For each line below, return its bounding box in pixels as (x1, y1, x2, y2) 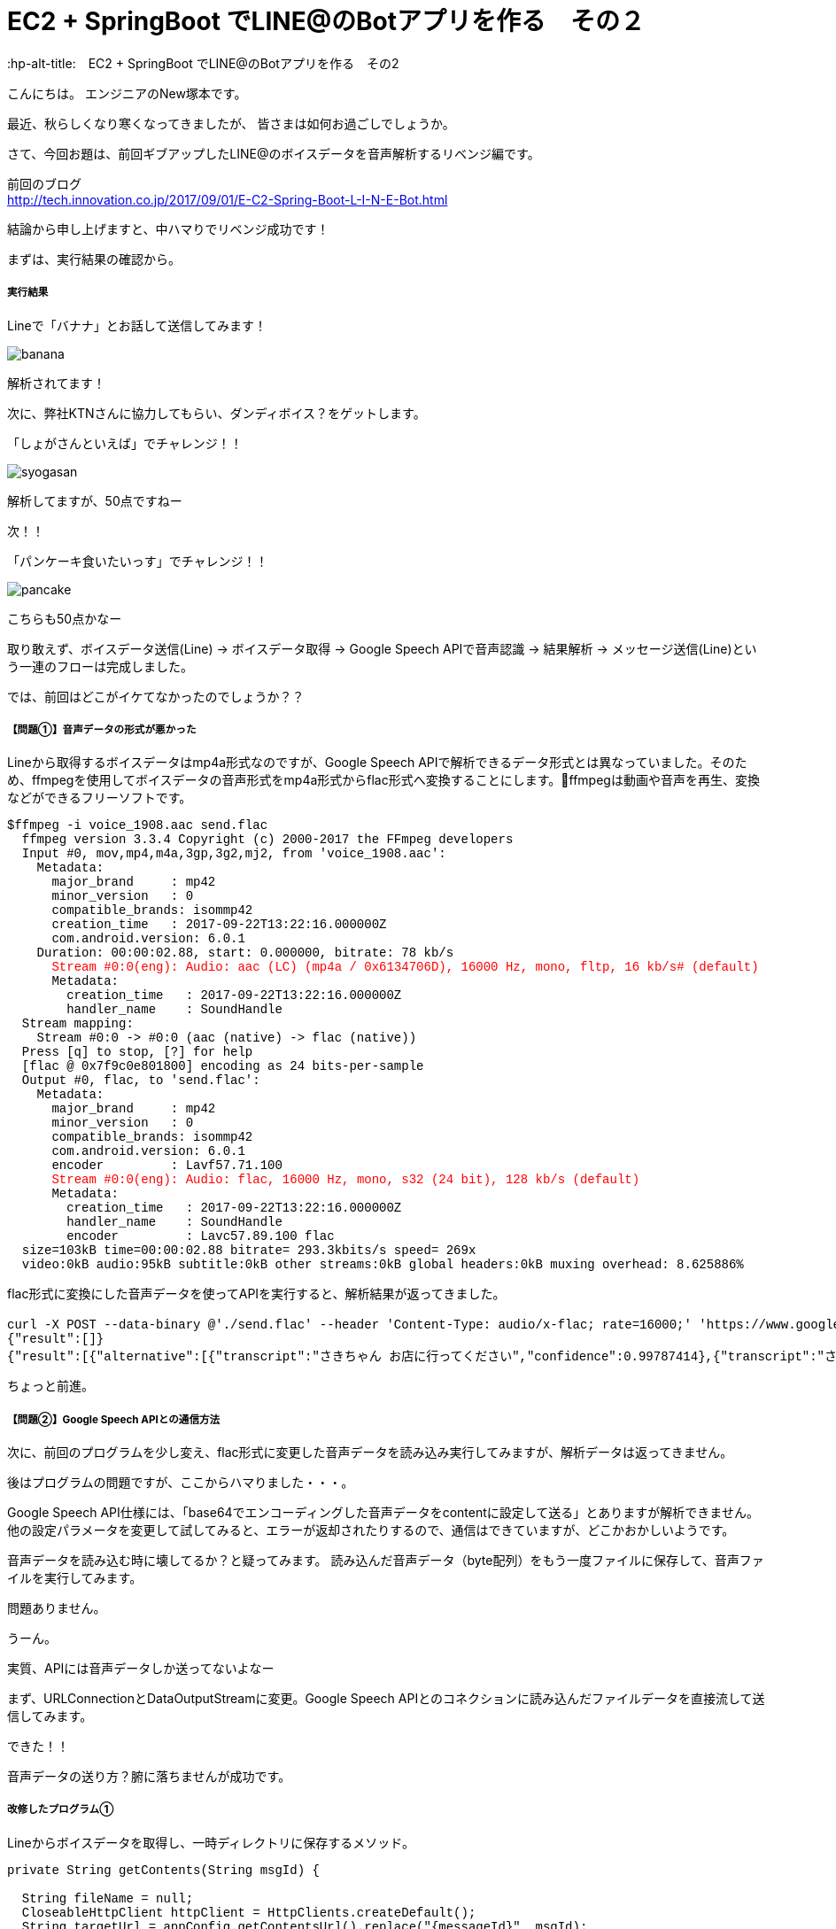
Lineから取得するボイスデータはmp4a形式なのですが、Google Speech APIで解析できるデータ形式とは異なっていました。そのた (7, 755, 747, 771)
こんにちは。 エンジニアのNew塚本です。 (7, 85, 247, 101)
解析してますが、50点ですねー (7, 492, 182, 508)
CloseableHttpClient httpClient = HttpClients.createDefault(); (21, 1905, 476, 1920)
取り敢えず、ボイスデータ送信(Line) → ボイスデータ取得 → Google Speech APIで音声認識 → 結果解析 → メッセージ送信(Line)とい (7, 640, 757, 656)
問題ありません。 (7, 1600, 106, 1616)
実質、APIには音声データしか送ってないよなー (7, 1661, 275, 1677)
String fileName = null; (21, 1891, 194, 1906)
